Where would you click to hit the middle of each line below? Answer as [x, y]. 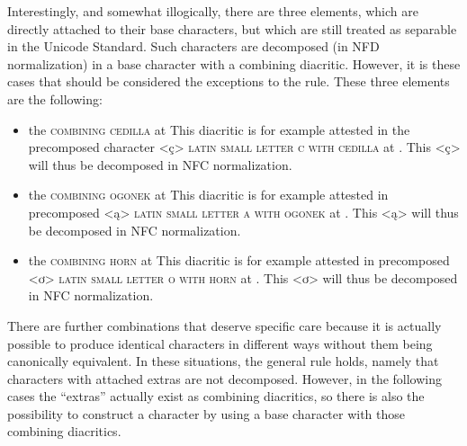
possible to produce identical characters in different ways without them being [220, 343]
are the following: [55, 98]
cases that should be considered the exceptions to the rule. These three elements [229, 81]
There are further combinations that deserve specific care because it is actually [225, 325]
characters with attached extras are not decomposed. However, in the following [225, 378]
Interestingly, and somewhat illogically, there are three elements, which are [213, 11]
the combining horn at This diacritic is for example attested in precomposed [239, 260]
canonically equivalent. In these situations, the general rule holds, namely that [223, 361]
